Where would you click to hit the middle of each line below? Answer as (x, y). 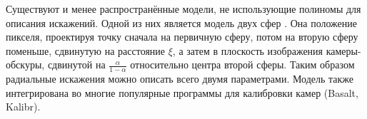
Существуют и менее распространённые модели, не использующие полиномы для (183, 9)
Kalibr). (23, 107)
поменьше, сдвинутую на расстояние (86, 50)
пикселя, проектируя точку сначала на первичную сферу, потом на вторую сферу (182, 37)
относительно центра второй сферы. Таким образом (242, 64)
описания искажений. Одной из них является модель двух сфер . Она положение (182, 22)
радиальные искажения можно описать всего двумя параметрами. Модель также (180, 79)
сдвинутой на (76, 64)
